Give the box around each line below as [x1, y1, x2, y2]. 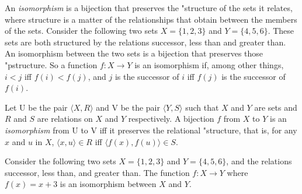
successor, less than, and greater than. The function [5, 166, 190, 178]
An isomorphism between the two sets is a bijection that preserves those [5, 47, 263, 59]
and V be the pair [96, 101, 160, 113]
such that [185, 101, 219, 113]
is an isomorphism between [60, 178, 157, 190]
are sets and [254, 101, 297, 113]
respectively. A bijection [128, 112, 214, 125]
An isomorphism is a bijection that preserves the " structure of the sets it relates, [5, 2, 293, 13]
